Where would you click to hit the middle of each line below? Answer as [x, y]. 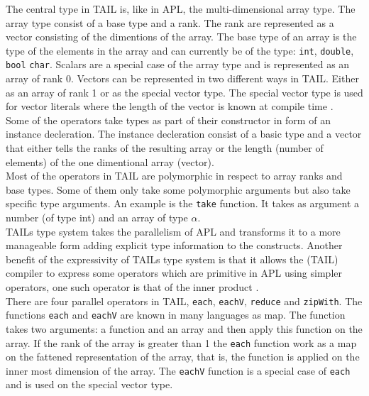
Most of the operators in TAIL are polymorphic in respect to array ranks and [174, 176]
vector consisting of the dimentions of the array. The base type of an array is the [181, 37]
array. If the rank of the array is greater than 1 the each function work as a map [181, 342]
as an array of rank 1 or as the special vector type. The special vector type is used [184, 92]
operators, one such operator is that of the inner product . [132, 287]
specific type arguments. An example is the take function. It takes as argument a [183, 203]
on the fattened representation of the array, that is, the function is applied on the [183, 357]
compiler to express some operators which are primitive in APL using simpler [174, 273]
